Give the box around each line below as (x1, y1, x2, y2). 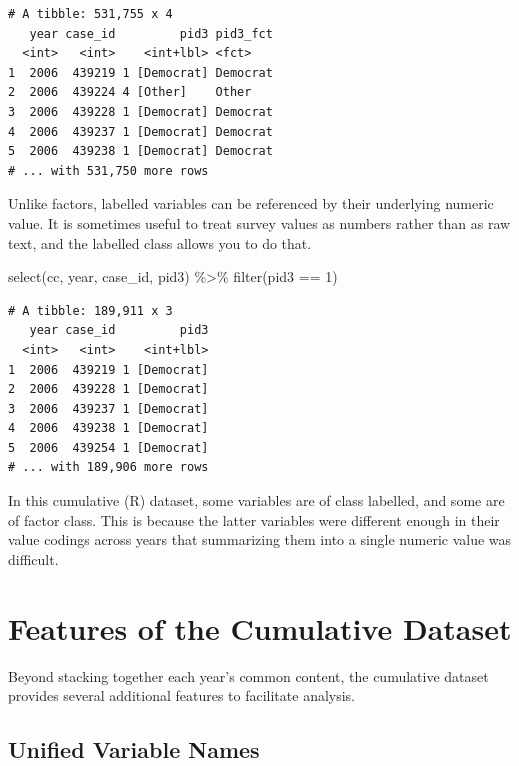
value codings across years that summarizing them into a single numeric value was (8, 529, 512, 550)
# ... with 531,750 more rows (8, 163, 209, 178)
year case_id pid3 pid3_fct (29, 26, 273, 41)
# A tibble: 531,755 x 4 (8, 7, 173, 21)
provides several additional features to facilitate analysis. (8, 685, 356, 706)
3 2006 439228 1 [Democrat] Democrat (8, 104, 273, 119)
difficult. (8, 548, 59, 569)
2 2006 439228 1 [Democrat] (8, 382, 209, 397)
